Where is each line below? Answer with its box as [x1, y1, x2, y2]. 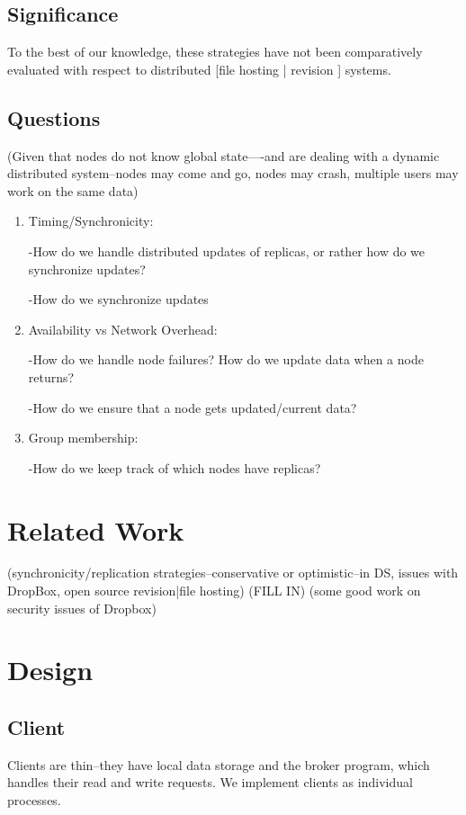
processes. [7, 790, 61, 809]
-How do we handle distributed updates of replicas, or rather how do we [28, 241, 426, 260]
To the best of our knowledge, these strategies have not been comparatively [7, 42, 423, 61]
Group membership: [28, 428, 139, 447]
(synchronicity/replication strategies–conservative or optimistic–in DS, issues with [7, 563, 459, 582]
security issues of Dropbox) [7, 598, 157, 617]
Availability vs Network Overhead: [28, 319, 218, 338]
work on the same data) [7, 181, 139, 200]
